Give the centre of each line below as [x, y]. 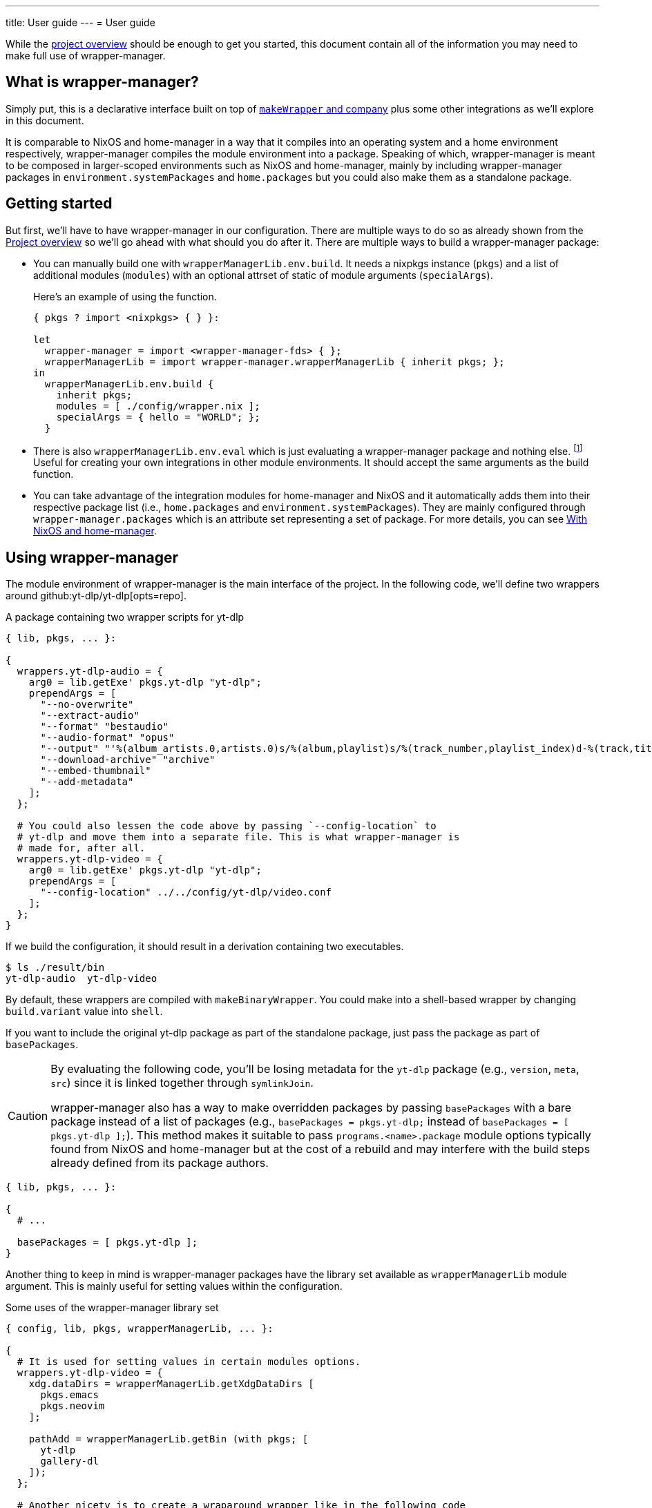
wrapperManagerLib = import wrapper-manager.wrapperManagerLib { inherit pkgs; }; [275, 361]
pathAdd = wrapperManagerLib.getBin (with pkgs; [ [169, 1439]
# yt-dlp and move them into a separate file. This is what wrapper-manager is [238, 837]
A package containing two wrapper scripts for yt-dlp [125, 617]
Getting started [59, 204]
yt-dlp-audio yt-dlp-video [81, 979]
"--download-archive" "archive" [128, 760]
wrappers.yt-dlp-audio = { [90, 671]
